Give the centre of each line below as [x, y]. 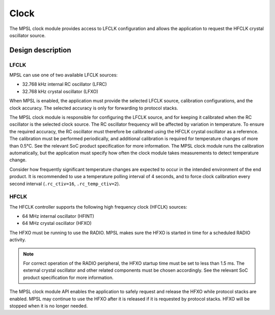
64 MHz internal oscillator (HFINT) [58, 216]
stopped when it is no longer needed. [49, 306]
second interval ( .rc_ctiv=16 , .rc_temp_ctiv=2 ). [65, 184]
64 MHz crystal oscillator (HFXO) [57, 223]
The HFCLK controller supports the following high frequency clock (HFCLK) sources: [98, 207]
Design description [40, 50]
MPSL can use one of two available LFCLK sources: [64, 75]
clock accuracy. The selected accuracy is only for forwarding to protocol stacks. [94, 108]
